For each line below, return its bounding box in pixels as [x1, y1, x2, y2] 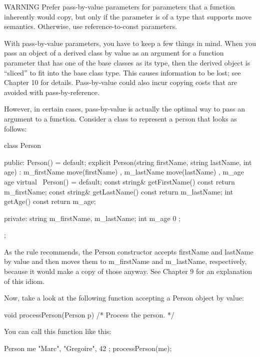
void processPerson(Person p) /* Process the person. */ [4, 309, 174, 319]
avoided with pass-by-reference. [4, 86, 99, 97]
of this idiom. [4, 275, 45, 286]
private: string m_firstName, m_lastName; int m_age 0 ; [4, 212, 181, 223]
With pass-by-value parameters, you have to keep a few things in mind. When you [4, 37, 256, 48]
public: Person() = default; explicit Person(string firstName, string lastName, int [4, 156, 252, 167]
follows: [4, 123, 27, 133]
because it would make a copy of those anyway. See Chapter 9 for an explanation [4, 266, 252, 276]
